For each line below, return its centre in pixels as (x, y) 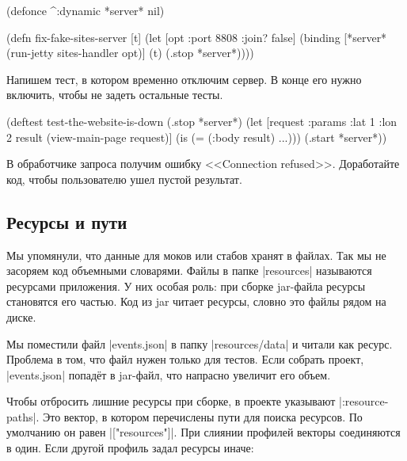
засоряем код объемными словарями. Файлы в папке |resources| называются (189, 271)
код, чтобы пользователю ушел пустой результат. (124, 179)
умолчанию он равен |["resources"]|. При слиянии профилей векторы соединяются (203, 432)
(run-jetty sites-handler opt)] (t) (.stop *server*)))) (130, 53)
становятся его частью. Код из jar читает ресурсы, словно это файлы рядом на (196, 301)
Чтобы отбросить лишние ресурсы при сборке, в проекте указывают (171, 401)
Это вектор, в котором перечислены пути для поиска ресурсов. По (202, 416)
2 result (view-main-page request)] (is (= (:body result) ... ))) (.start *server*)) (197, 137)
